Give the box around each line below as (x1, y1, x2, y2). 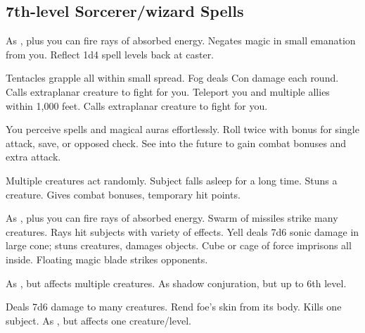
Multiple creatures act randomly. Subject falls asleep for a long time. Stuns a (6, 172, 338, 187)
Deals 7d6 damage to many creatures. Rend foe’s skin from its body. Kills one (6, 299, 342, 314)
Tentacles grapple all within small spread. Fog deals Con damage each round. (6, 70, 339, 85)
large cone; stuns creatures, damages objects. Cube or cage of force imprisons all (6, 238, 352, 253)
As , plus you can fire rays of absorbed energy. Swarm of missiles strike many (6, 211, 338, 225)
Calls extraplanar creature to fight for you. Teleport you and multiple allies (6, 84, 330, 99)
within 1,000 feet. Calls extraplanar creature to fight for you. (6, 98, 268, 113)
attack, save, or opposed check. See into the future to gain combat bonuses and (6, 135, 347, 150)
